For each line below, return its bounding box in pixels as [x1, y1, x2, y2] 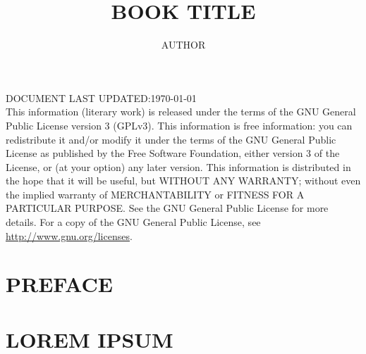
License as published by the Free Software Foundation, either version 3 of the [6, 146, 340, 160]
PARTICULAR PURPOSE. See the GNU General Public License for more [6, 201, 329, 215]
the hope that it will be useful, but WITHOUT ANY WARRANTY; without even [6, 173, 361, 188]
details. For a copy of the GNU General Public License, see [6, 215, 261, 229]
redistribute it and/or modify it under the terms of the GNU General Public [6, 132, 336, 146]
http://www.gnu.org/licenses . [6, 228, 133, 243]
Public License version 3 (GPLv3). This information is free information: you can [6, 118, 353, 132]
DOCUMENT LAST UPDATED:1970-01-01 [6, 90, 197, 105]
